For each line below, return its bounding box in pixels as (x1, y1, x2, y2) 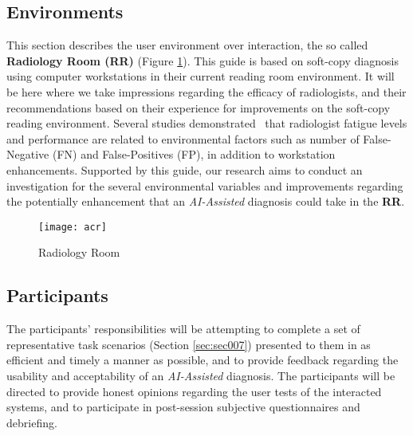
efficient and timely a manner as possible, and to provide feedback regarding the (6, 352, 399, 368)
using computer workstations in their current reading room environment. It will (6, 68, 395, 84)
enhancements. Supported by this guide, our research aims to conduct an (6, 161, 363, 178)
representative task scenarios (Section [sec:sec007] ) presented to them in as (6, 336, 371, 352)
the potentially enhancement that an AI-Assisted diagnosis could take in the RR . (6, 193, 405, 210)
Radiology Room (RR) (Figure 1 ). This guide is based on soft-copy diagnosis (6, 52, 399, 69)
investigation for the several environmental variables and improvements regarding (6, 177, 403, 194)
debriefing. (6, 414, 57, 430)
